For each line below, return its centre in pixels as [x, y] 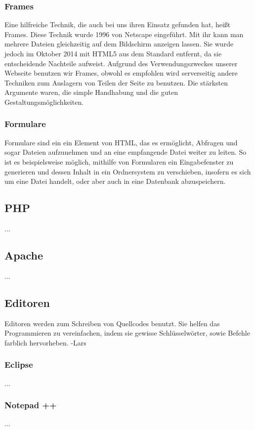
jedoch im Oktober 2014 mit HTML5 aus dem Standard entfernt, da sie [113, 53]
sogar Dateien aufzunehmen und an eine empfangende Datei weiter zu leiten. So [126, 152]
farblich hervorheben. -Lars [45, 342]
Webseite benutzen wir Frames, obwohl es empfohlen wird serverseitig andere [121, 73]
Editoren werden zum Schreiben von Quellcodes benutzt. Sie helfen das [112, 323]
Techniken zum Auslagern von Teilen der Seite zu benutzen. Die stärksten [116, 82]
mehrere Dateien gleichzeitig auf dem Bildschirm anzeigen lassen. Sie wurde [119, 44]
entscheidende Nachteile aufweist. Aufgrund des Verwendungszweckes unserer [121, 63]
